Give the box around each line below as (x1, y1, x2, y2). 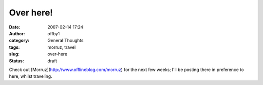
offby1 (47, 30, 60, 36)
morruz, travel (47, 44, 76, 50)
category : (9, 38, 30, 43)
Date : (9, 24, 20, 30)
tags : (9, 44, 20, 50)
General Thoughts (47, 38, 84, 43)
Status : (9, 58, 24, 64)
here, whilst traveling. (9, 73, 52, 79)
